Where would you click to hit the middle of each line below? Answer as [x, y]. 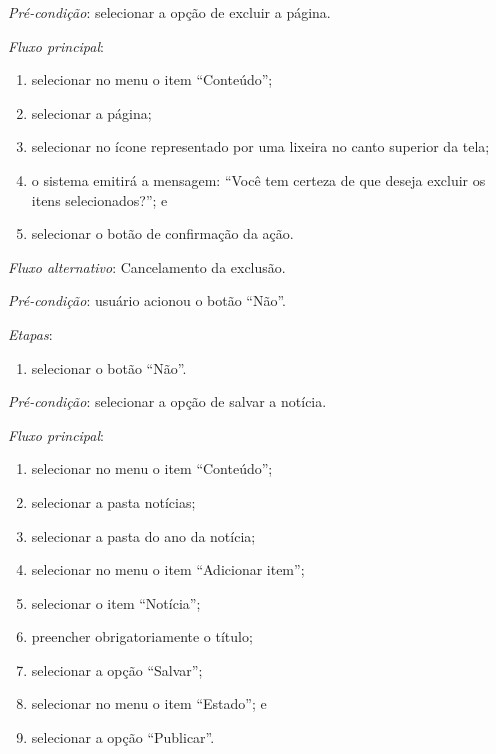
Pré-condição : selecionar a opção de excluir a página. [169, 12]
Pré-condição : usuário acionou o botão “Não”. [147, 300]
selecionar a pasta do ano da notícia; [143, 535]
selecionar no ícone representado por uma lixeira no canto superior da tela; [260, 146]
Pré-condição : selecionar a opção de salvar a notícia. [167, 401]
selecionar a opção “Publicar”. [123, 737]
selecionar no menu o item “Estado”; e [149, 703]
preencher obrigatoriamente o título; [142, 636]
